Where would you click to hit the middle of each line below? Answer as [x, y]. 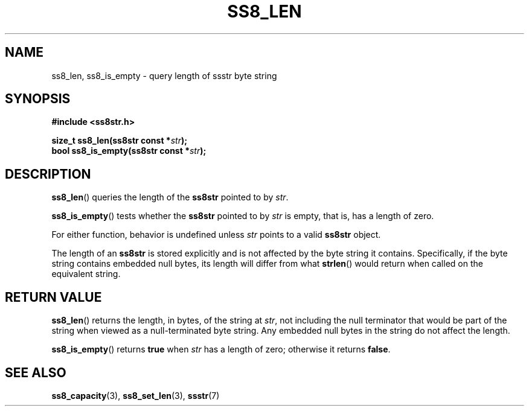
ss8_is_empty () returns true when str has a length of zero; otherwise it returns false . [221, 349]
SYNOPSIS [38, 99]
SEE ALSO [36, 372]
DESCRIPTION [48, 174]
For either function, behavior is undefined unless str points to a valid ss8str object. [216, 235]
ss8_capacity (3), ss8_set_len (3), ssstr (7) [136, 395]
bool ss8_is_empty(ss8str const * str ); [129, 151]
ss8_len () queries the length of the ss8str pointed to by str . [170, 197]
